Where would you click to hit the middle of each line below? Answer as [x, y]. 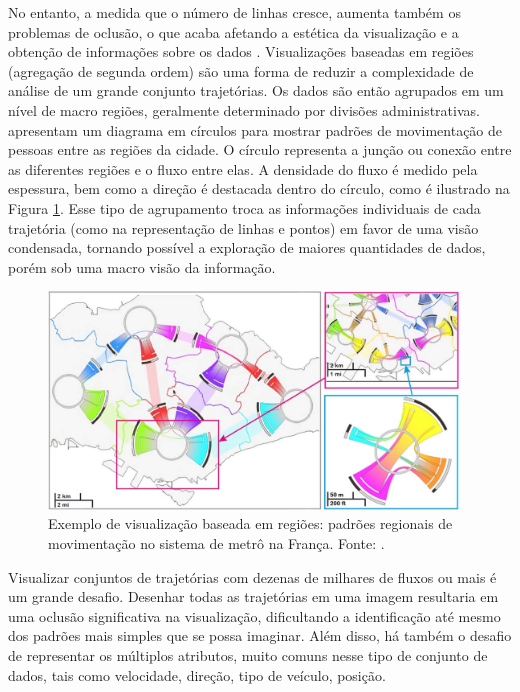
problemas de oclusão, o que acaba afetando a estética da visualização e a [233, 31]
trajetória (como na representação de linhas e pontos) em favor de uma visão [243, 227]
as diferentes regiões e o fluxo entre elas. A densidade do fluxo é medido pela [243, 168]
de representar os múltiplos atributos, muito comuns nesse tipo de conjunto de [248, 654]
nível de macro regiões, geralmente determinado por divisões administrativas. [244, 109]
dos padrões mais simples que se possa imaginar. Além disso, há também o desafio [260, 635]
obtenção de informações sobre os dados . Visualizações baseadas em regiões [241, 51]
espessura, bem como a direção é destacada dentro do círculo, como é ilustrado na [259, 188]
